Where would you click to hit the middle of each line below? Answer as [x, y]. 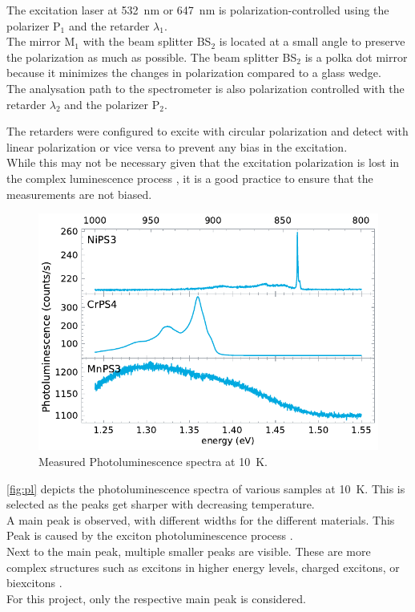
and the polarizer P [112, 104]
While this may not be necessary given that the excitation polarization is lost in [203, 162]
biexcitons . [34, 583]
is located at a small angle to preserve [312, 41]
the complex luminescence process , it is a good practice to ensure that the [190, 178]
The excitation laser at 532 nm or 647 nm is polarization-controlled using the [198, 10]
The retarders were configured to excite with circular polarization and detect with [207, 131]
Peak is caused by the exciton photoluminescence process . [150, 535]
